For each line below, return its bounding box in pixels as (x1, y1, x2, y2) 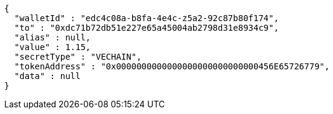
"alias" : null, (14, 33, 91, 42)
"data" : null (14, 71, 81, 81)
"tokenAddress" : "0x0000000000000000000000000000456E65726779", (14, 62, 330, 71)
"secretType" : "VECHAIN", (14, 52, 142, 62)
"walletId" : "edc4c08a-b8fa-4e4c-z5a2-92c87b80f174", (14, 13, 279, 23)
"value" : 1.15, (14, 42, 91, 52)
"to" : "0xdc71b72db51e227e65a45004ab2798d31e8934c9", (14, 23, 279, 33)
